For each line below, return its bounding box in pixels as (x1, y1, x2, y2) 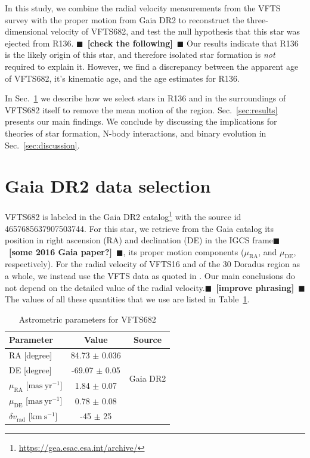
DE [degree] (9, 364, 52, 376)
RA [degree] (9, 349, 52, 361)
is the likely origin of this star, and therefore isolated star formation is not (5, 48, 275, 61)
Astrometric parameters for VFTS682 (18, 312, 156, 325)
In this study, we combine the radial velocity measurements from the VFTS (5, 2, 281, 14)
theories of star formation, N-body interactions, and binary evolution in (5, 126, 266, 139)
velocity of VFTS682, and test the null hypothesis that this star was (51, 25, 300, 38)
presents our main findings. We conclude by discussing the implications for (5, 115, 277, 128)
